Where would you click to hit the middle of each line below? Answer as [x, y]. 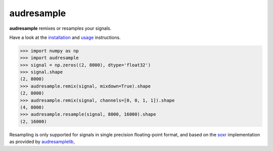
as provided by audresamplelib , [42, 142]
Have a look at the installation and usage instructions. [65, 37]
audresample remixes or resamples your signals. [60, 28]
